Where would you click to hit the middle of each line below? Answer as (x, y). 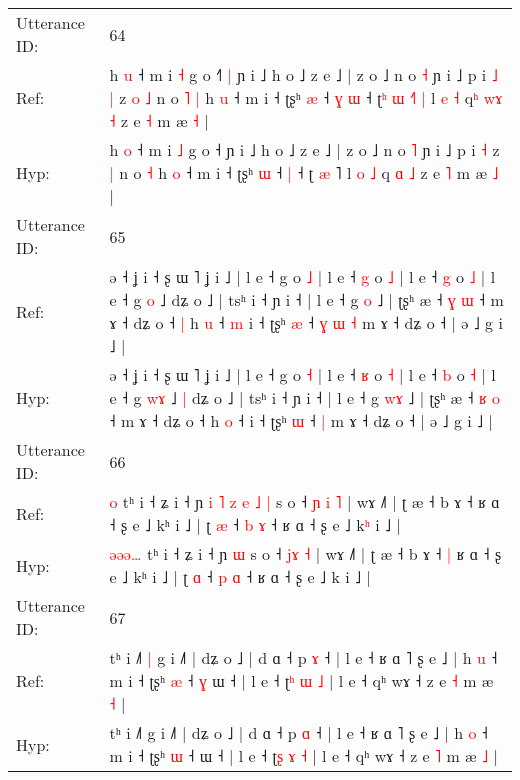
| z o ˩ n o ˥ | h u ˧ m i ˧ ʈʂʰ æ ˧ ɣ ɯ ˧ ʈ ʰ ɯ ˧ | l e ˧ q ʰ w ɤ (306, 97)
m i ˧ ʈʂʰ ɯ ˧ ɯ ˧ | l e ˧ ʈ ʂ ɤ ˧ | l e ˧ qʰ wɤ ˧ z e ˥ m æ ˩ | (303, 755)
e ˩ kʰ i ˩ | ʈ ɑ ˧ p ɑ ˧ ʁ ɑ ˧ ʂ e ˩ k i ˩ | (240, 576)
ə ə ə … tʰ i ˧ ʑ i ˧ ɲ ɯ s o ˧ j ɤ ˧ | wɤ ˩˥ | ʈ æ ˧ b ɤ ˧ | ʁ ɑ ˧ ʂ (305, 553)
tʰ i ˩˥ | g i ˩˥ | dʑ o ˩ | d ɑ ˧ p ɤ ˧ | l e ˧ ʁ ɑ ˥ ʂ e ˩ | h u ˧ (303, 657)
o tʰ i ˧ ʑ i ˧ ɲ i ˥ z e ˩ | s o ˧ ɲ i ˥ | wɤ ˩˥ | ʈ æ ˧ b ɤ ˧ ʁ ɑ (304, 501)
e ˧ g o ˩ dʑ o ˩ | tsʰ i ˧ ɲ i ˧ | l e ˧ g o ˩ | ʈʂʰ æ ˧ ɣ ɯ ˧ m (306, 299)
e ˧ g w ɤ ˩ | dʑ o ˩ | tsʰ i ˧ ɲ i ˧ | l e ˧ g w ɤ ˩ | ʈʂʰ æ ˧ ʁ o (305, 397)
